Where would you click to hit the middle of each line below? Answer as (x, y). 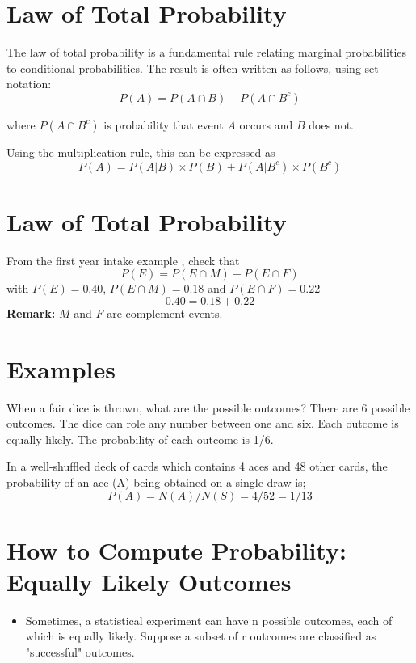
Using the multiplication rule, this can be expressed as (141, 152)
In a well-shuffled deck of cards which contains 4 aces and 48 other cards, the (197, 466)
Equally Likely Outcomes (149, 581)
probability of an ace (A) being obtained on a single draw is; (156, 481)
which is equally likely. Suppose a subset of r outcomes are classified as (201, 636)
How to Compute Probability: (176, 549)
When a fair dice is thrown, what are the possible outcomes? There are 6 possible (208, 407)
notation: (29, 84)
